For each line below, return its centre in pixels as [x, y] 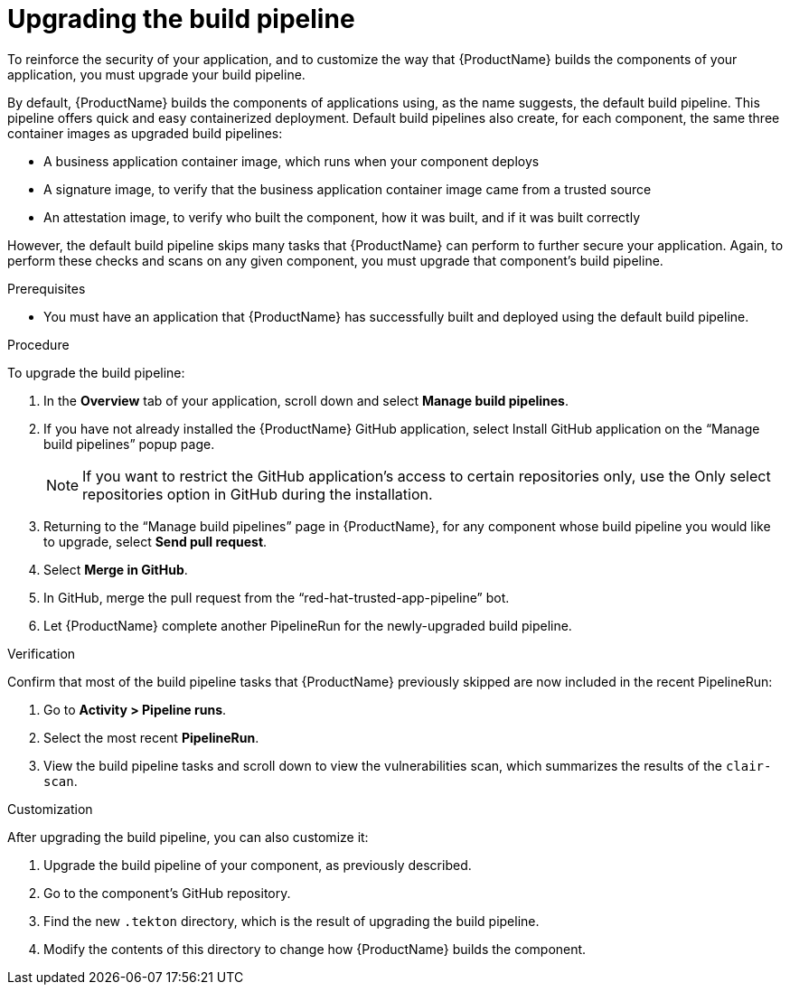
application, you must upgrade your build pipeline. [156, 74]
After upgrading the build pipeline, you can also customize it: [188, 837]
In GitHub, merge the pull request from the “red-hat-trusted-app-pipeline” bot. [277, 597]
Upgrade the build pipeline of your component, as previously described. [258, 865]
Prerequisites [47, 288]
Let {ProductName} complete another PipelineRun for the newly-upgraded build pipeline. [308, 625]
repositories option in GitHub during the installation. [258, 494]
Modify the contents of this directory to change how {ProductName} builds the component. [315, 949]
